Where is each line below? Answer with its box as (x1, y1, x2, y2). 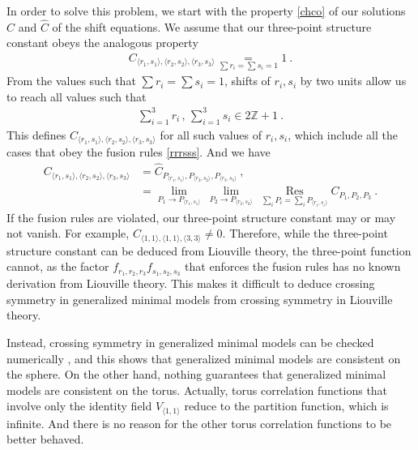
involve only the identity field (6, 397, 152, 414)
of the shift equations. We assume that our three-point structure (52, 18, 372, 35)
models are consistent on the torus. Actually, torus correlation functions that (6, 381, 388, 398)
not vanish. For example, (6, 225, 130, 242)
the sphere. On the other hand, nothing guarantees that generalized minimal (6, 366, 386, 383)
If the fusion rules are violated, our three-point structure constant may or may (6, 208, 396, 225)
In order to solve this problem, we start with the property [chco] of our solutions (6, 2, 406, 19)
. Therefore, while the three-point (222, 225, 388, 242)
